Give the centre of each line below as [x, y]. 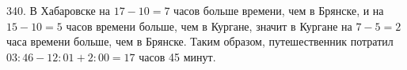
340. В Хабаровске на [58, 10]
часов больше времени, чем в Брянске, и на [279, 10]
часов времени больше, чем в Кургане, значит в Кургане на [209, 26]
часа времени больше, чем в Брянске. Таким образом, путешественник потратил [200, 41]
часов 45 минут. [177, 56]
